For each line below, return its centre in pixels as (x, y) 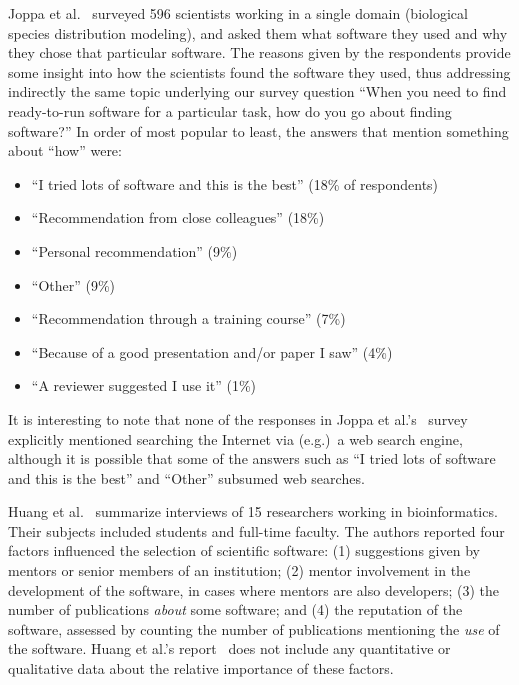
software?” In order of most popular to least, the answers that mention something (258, 130)
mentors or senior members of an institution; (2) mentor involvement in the (239, 570)
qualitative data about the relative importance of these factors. (201, 668)
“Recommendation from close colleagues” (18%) (178, 217)
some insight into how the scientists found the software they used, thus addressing (259, 71)
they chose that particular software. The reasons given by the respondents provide (259, 52)
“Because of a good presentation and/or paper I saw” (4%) (212, 351)
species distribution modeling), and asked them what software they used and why (258, 32)
